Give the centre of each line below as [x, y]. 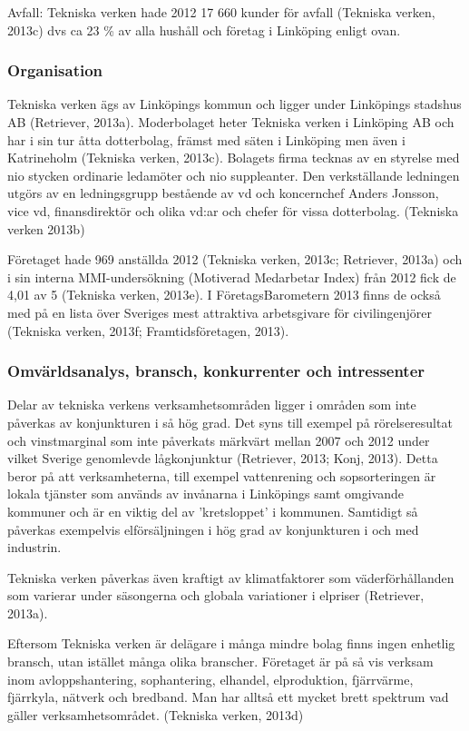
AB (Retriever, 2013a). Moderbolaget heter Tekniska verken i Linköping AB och [231, 122]
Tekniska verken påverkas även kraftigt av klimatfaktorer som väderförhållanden [231, 577]
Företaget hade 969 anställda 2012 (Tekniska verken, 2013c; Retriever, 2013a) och [235, 259]
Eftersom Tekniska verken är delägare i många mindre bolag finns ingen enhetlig [231, 643]
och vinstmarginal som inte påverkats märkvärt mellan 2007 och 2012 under [219, 440]
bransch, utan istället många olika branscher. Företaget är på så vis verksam [220, 662]
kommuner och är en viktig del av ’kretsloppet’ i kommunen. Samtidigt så [213, 511]
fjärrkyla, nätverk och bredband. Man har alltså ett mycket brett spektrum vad [228, 697]
